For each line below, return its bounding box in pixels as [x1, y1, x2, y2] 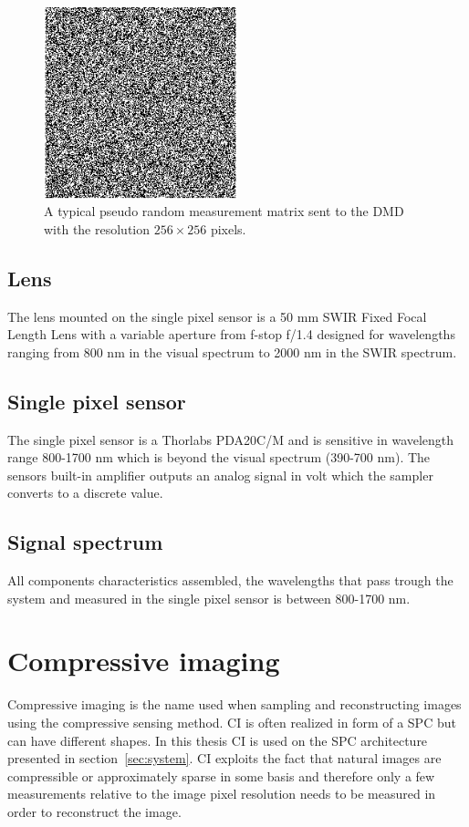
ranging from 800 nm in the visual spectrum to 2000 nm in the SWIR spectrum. [7, 342, 457, 361]
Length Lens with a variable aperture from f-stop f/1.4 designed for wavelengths [7, 325, 455, 344]
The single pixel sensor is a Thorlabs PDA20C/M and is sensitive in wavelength [7, 429, 454, 449]
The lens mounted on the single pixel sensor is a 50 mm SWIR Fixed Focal [7, 306, 427, 326]
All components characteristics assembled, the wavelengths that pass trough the [7, 571, 453, 590]
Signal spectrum [7, 528, 163, 556]
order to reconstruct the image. [7, 801, 182, 821]
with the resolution [44, 219, 151, 238]
